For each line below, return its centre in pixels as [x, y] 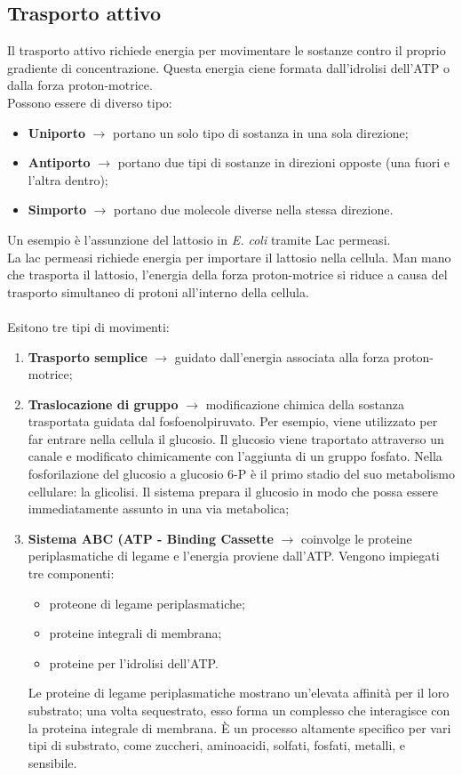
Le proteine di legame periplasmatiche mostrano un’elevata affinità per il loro [239, 693]
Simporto [57, 210]
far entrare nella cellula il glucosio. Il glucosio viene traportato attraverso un [236, 438]
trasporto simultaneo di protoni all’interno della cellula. [158, 291]
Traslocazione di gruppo [103, 404]
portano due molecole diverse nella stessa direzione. [254, 210]
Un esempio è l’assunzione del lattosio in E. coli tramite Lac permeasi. [199, 239]
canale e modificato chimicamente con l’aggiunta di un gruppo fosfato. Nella [235, 456]
